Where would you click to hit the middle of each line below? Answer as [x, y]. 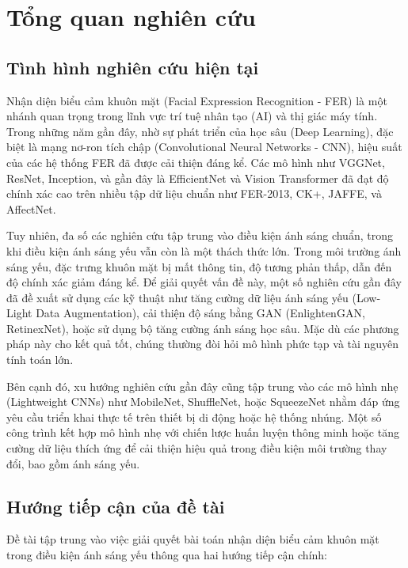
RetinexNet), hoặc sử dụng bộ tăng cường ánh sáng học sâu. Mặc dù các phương [203, 328]
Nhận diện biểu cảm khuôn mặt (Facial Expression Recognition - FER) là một [197, 100]
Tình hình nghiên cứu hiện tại [133, 67]
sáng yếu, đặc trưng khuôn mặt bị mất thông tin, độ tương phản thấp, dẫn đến [199, 266]
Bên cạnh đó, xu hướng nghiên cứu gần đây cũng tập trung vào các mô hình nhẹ [202, 386]
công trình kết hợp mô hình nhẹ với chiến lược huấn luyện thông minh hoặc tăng [203, 432]
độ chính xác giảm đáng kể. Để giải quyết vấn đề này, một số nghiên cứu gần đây [204, 282]
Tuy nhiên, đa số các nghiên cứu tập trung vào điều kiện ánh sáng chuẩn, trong [200, 235]
